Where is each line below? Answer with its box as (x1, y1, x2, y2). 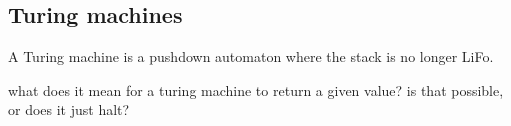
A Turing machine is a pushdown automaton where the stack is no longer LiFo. (8, 46, 494, 67)
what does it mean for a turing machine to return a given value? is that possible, (8, 79, 504, 100)
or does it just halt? (8, 99, 130, 120)
